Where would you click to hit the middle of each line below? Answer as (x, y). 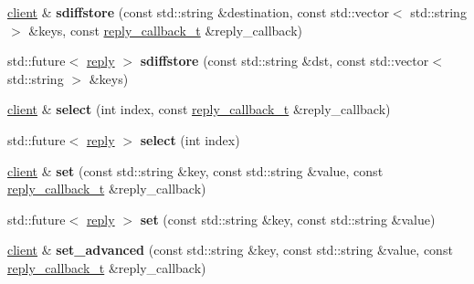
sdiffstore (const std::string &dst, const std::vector (284, 61)
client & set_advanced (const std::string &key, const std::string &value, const (230, 250)
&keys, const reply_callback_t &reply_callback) (166, 30)
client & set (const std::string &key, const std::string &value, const (195, 170)
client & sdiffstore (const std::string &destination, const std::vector (198, 12)
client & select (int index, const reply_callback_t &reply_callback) (199, 109)
